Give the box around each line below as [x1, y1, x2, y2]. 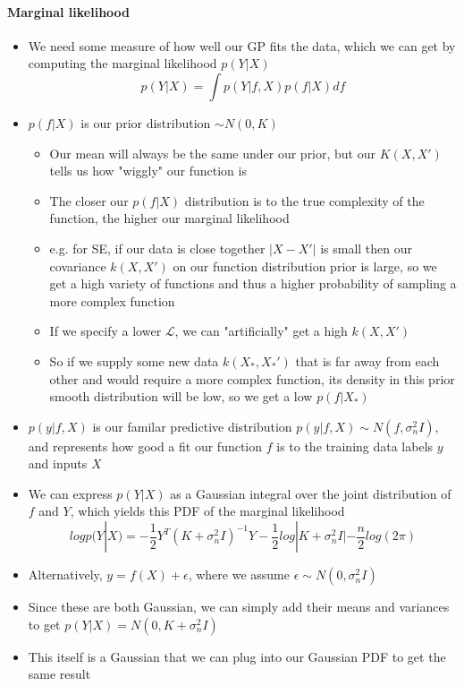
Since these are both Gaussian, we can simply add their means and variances [28, 597, 450, 616]
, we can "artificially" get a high [174, 322, 348, 340]
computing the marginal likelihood [28, 54, 217, 73]
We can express [28, 484, 113, 502]
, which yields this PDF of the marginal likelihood [70, 502, 345, 520]
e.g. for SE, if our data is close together [49, 238, 266, 257]
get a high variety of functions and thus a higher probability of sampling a [49, 274, 457, 293]
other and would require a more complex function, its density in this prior [49, 369, 455, 388]
